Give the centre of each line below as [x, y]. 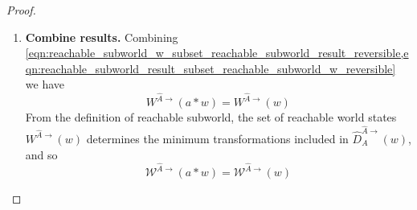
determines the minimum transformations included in [217, 138]
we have [45, 84]
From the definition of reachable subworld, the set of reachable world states [211, 117]
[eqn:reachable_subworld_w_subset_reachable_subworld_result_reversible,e [217, 53]
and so [41, 154]
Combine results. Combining [102, 37]
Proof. [21, 10]
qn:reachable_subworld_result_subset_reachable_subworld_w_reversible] [211, 68]
